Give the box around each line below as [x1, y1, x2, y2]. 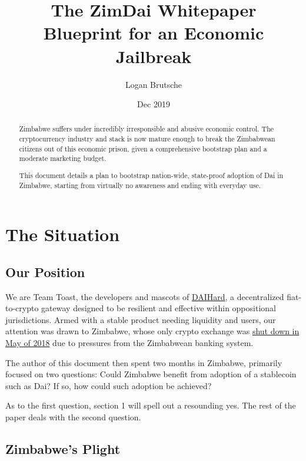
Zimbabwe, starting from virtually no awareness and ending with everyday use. [19, 180, 261, 190]
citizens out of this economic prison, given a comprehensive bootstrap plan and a [19, 143, 267, 153]
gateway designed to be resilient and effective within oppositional [41, 302, 276, 314]
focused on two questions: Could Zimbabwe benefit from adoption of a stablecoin [5, 368, 297, 380]
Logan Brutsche [125, 78, 182, 90]
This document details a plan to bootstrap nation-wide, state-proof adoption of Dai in [19, 170, 284, 180]
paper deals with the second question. [5, 411, 141, 423]
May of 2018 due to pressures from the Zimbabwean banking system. [5, 337, 254, 349]
